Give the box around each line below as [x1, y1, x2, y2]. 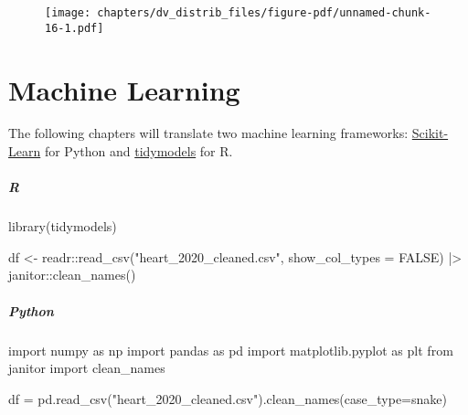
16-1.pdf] [45, 21, 104, 35]
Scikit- [411, 123, 449, 143]
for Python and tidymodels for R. [44, 142, 233, 161]
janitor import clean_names [8, 358, 165, 378]
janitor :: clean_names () [8, 265, 136, 284]
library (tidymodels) [8, 217, 117, 236]
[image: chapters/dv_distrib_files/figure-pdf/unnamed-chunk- [45, 6, 431, 19]
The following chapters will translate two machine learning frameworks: [8, 123, 409, 143]
